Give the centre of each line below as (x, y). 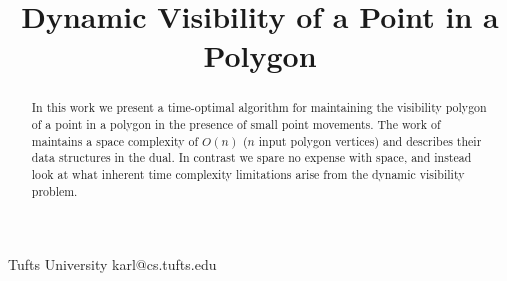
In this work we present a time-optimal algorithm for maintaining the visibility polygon (259, 107)
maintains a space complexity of (115, 140)
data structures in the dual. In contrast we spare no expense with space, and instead (251, 157)
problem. (54, 190)
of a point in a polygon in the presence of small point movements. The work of (236, 124)
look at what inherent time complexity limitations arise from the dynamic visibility (248, 173)
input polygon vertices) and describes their (370, 140)
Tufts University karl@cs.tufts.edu (112, 264)
